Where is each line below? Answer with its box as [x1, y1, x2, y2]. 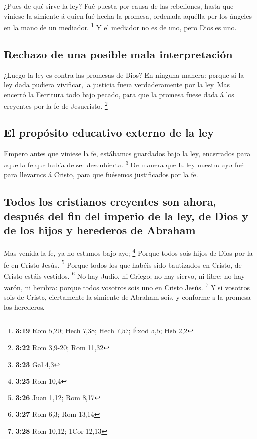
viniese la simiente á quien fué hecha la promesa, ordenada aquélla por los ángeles [4, 10, 252, 21]
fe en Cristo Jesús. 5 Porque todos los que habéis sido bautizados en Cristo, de [4, 258, 242, 270]
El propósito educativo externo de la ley [4, 125, 214, 140]
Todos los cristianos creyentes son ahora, [4, 193, 216, 209]
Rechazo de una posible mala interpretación [4, 46, 233, 61]
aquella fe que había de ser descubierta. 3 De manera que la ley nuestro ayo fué [4, 158, 244, 170]
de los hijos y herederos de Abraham [4, 222, 196, 238]
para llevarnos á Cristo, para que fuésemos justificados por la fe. [4, 169, 198, 179]
